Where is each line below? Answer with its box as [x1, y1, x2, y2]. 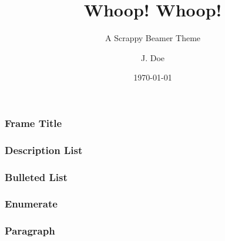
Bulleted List [5, 169, 68, 184]
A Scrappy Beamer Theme [105, 32, 201, 44]
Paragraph [5, 223, 55, 238]
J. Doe [140, 51, 165, 63]
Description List [5, 142, 83, 157]
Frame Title [5, 115, 62, 130]
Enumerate [5, 196, 58, 211]
